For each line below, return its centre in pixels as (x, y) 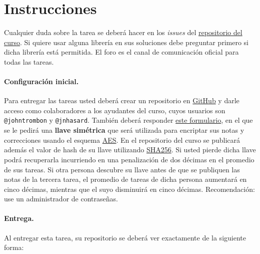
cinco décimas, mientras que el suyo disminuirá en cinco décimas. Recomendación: (129, 189)
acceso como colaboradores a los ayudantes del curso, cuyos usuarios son (115, 110)
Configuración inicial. (41, 81)
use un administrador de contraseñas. (61, 199)
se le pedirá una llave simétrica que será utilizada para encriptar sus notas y (124, 130)
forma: (14, 247)
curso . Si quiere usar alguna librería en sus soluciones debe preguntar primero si (126, 42)
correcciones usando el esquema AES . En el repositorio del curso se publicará (122, 140)
